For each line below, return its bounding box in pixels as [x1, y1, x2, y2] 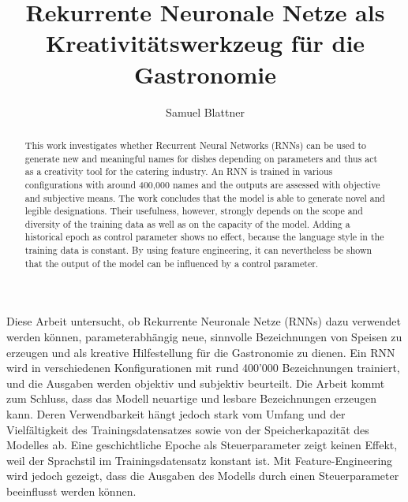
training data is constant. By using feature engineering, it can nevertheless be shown [24, 244, 372, 257]
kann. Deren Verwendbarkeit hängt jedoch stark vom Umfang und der [6, 406, 346, 422]
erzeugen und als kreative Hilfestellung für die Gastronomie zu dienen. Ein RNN [6, 344, 395, 360]
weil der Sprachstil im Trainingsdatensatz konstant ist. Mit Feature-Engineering [6, 452, 393, 468]
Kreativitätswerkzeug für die [45, 27, 365, 59]
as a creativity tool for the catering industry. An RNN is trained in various [24, 165, 333, 178]
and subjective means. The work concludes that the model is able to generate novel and [24, 191, 385, 204]
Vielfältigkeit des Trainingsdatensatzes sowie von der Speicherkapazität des [6, 421, 369, 437]
